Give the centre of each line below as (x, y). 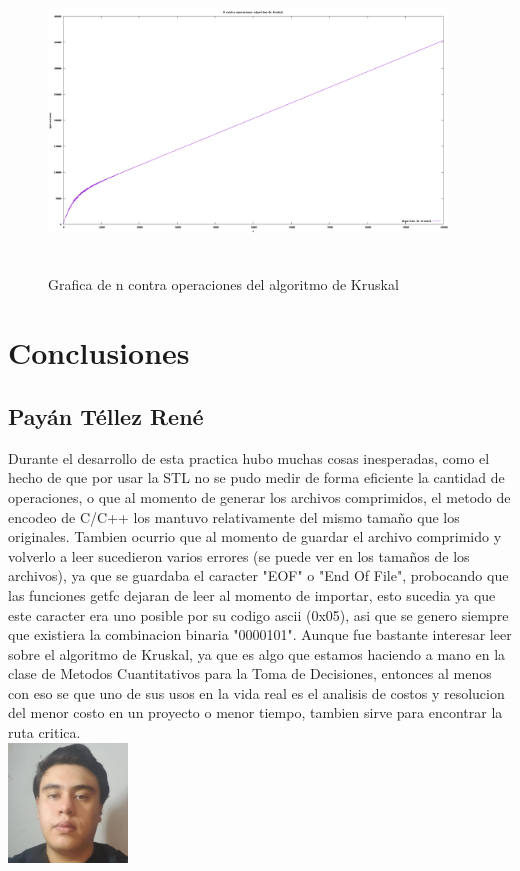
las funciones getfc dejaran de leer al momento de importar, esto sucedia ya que (252, 594)
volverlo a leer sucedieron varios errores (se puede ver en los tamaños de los (239, 555)
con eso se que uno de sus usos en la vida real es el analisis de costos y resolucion (256, 692)
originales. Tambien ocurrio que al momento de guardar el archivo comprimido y (255, 536)
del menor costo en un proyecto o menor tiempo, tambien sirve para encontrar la (255, 712)
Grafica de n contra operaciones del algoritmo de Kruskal (223, 283)
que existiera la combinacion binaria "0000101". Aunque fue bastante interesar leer (260, 634)
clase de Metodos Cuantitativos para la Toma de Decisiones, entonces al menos (250, 673)
